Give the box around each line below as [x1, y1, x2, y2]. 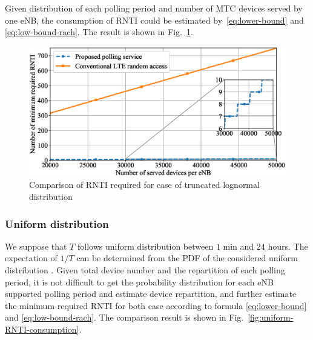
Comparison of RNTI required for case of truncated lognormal [29, 178, 260, 191]
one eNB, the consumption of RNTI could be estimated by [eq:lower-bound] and [5, 13, 304, 26]
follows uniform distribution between [77, 239, 214, 252]
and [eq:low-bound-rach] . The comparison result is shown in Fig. [5, 311, 244, 324]
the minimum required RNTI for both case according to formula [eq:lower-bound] [5, 299, 307, 312]
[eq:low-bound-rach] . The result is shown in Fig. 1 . [5, 25, 193, 38]
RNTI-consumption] [5, 323, 79, 335]
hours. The [268, 239, 308, 252]
